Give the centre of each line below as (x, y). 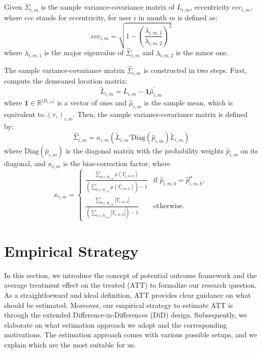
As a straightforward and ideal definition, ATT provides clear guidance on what (127, 295)
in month (153, 17)
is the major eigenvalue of (84, 52)
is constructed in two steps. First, (195, 70)
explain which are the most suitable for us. (70, 344)
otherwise (168, 206)
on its (249, 151)
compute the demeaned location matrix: (66, 81)
